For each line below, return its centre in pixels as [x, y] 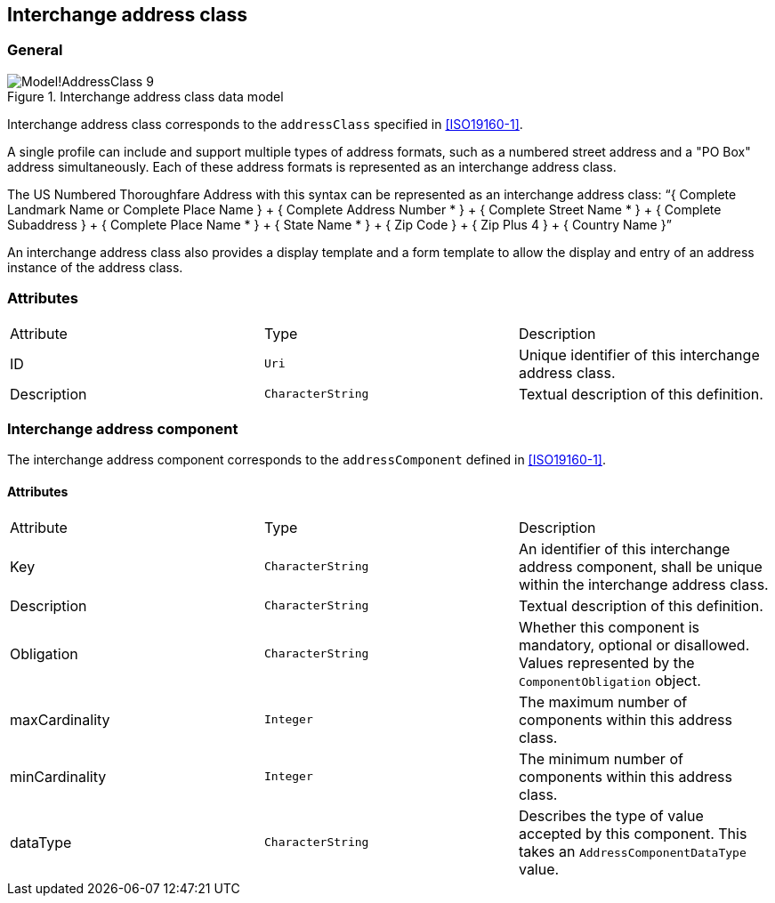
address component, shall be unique [640, 566]
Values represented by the [606, 662]
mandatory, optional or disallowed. [634, 645]
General [35, 50]
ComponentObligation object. [610, 680]
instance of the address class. [95, 267]
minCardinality [58, 776]
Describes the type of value [611, 815]
